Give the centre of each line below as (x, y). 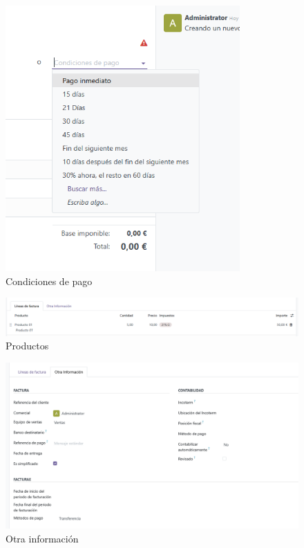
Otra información (42, 538)
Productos (27, 346)
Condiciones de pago (49, 281)
